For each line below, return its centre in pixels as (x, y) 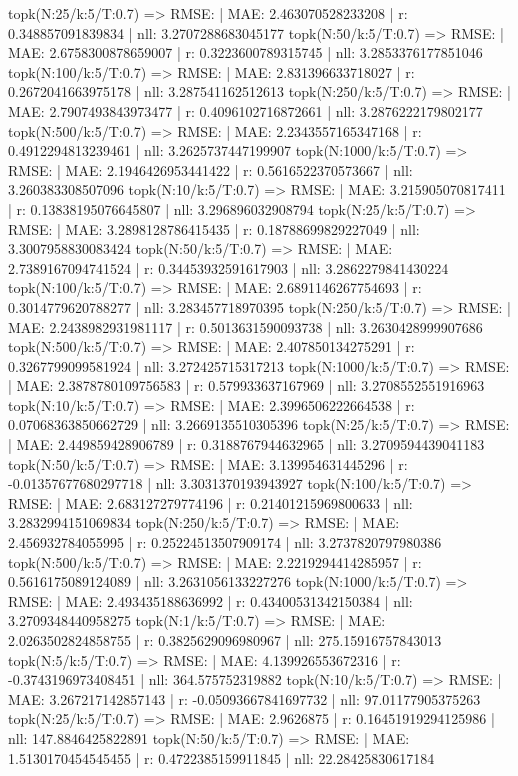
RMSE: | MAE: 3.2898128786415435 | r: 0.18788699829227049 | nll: (214, 228)
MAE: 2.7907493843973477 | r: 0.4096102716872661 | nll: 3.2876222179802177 (245, 110)
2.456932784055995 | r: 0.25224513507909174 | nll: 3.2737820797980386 (225, 542)
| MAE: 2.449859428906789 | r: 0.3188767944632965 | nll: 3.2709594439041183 (246, 444)
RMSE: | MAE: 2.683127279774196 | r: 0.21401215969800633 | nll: (210, 502)
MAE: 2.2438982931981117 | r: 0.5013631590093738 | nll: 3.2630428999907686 (245, 326)
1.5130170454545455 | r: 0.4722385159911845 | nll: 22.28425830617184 (221, 757)
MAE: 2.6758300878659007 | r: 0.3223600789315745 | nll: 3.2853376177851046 (245, 52)
